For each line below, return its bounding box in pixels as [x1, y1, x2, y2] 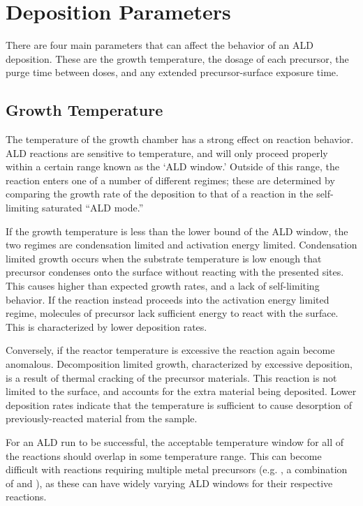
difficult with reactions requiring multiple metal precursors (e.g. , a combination [6, 462, 348, 477]
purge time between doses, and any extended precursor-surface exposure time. [6, 65, 339, 80]
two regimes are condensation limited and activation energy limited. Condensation [6, 237, 357, 252]
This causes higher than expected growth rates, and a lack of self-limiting [6, 278, 320, 293]
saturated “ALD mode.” [42, 200, 144, 215]
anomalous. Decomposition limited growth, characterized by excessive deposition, [6, 357, 353, 371]
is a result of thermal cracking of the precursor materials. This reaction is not [6, 370, 337, 385]
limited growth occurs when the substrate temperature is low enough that [6, 251, 322, 265]
